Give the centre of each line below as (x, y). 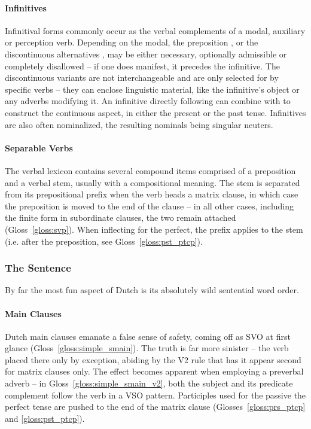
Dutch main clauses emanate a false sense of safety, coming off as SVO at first (148, 336)
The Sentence (38, 268)
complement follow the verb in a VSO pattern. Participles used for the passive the (155, 395)
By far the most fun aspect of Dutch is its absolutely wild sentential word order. (152, 290)
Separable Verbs (39, 147)
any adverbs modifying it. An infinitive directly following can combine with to (148, 101)
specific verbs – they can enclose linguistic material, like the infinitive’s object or (152, 89)
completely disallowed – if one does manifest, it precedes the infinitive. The (142, 66)
